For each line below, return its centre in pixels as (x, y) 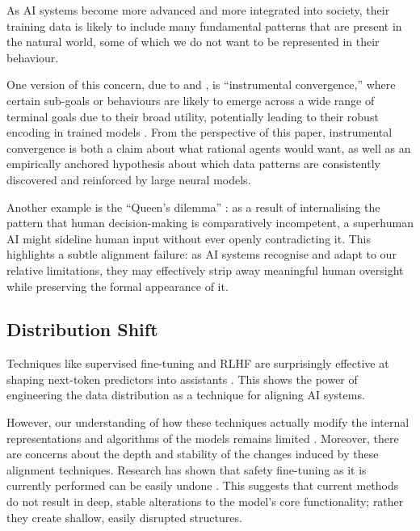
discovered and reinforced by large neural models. (129, 179)
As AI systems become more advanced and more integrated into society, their (198, 10)
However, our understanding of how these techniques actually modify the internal (208, 422)
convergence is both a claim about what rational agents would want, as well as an (209, 147)
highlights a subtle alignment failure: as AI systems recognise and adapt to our (202, 254)
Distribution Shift (82, 329)
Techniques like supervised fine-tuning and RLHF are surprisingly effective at (198, 363)
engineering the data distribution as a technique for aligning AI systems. (186, 395)
